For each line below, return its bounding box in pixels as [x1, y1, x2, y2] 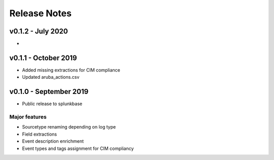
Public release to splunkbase [22, 101, 83, 107]
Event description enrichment [22, 138, 84, 144]
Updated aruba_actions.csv [22, 74, 80, 80]
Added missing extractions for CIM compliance [22, 67, 120, 73]
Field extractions [22, 131, 57, 137]
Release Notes [9, 8, 72, 19]
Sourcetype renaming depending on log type [22, 124, 116, 130]
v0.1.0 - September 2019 [9, 87, 89, 96]
